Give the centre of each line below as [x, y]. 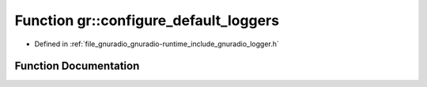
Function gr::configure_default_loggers [147, 20]
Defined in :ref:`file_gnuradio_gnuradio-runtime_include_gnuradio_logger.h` [157, 44]
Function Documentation [77, 66]
